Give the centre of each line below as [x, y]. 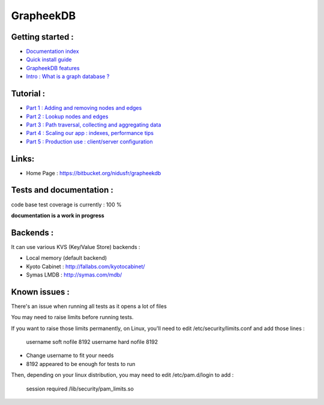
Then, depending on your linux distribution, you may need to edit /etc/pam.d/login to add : [122, 375]
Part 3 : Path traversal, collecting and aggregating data [94, 124]
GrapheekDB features [53, 68]
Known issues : [40, 292]
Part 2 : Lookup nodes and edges [67, 116]
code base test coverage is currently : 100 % [67, 205]
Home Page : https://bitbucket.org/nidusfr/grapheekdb [94, 173]
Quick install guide [49, 59]
